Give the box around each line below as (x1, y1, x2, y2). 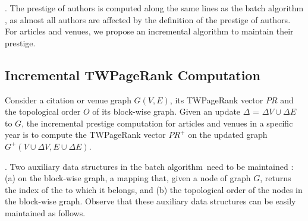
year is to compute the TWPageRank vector (5, 128, 166, 141)
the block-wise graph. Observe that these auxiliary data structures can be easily (5, 195, 296, 207)
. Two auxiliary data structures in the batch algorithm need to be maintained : (5, 160, 294, 172)
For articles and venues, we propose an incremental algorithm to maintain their (5, 25, 294, 37)
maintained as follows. (5, 206, 86, 219)
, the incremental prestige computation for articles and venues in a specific (21, 116, 293, 129)
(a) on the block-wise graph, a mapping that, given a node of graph (5, 172, 251, 184)
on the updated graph (188, 128, 268, 141)
